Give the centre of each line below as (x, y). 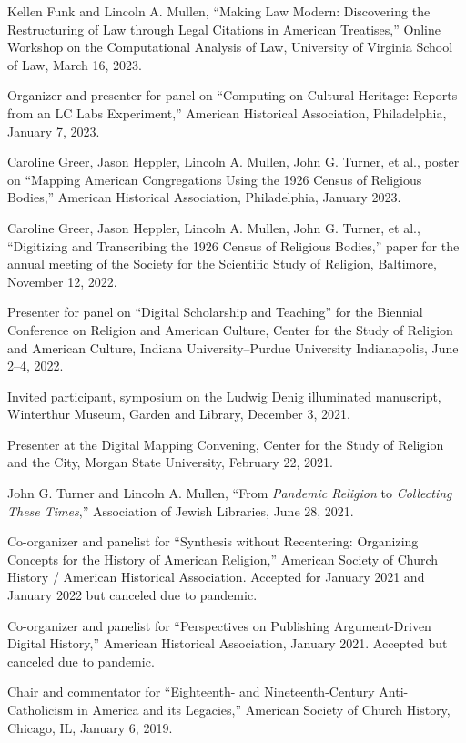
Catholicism (41, 709)
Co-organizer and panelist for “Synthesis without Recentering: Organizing (213, 541)
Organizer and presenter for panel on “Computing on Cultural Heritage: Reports (233, 95)
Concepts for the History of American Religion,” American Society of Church (223, 559)
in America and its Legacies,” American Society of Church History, (264, 709)
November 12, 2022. (62, 281)
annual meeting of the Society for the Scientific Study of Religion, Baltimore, (222, 264)
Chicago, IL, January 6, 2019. (90, 727)
